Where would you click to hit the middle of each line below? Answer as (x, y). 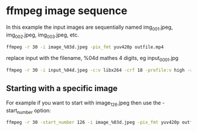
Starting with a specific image (62, 88)
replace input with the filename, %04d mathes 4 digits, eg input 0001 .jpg (92, 59)
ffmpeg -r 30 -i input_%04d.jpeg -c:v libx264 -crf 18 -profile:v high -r (99, 70)
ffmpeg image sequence (67, 11)
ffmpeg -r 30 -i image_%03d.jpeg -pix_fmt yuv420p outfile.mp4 (85, 47)
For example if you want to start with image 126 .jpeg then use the (84, 103)
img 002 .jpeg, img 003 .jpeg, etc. (43, 35)
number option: (34, 111)
